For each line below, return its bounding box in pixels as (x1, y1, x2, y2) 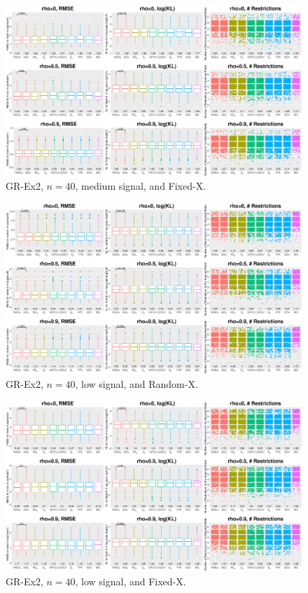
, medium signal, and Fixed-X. (75, 179, 206, 193)
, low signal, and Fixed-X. (75, 573, 186, 588)
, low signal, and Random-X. (75, 376, 198, 391)
